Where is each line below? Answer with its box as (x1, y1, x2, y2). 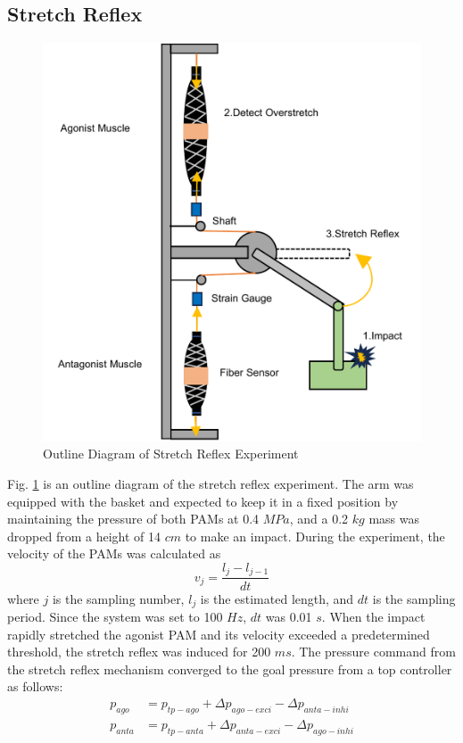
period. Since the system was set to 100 (7, 607, 223, 625)
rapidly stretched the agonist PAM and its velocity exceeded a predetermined (7, 624, 430, 643)
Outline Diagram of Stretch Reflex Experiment (43, 444, 299, 463)
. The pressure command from (291, 642, 456, 661)
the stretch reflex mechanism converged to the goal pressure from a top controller (7, 659, 452, 678)
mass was (368, 509, 419, 528)
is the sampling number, (52, 589, 185, 607)
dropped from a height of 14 (7, 526, 161, 545)
